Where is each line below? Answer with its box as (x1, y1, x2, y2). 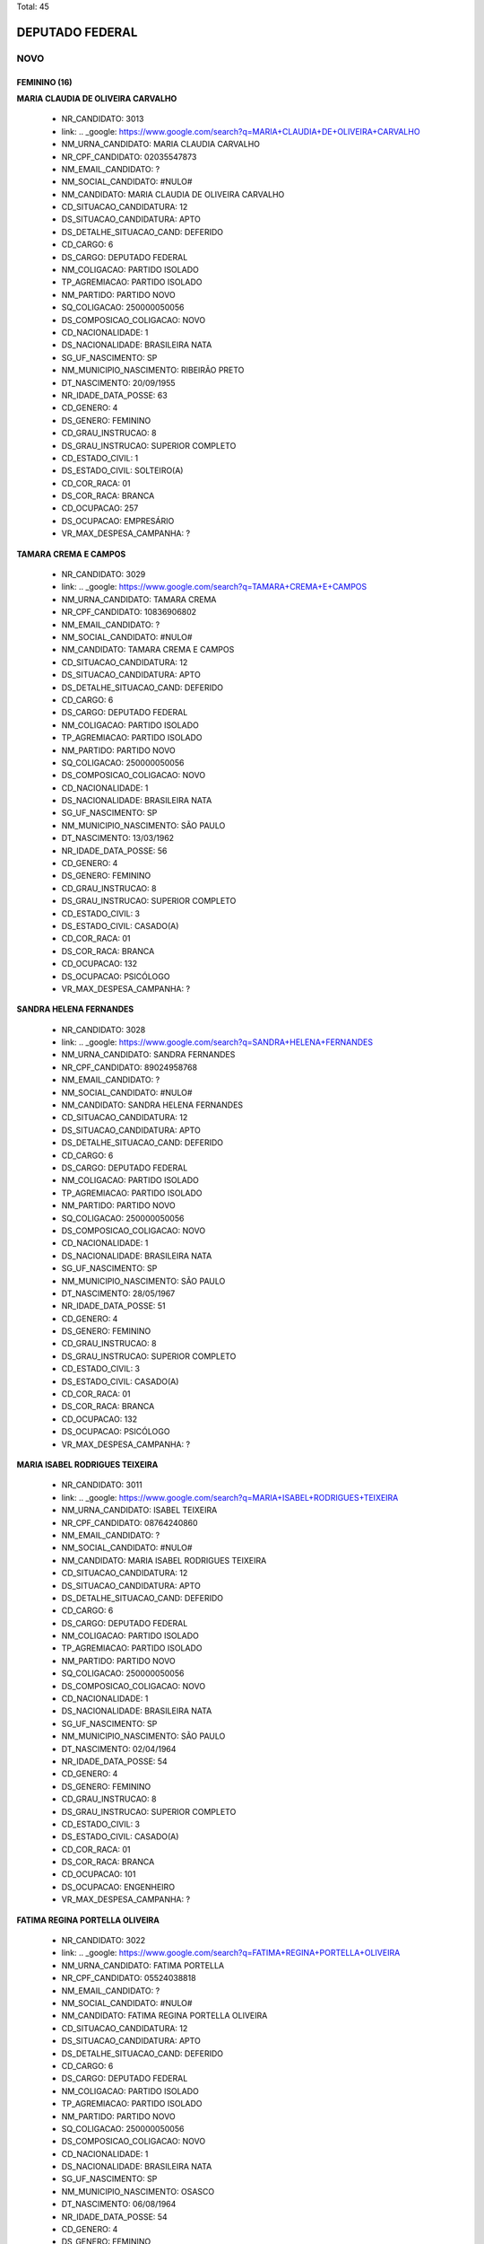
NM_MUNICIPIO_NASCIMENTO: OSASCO (61, 2186, 215, 2196)
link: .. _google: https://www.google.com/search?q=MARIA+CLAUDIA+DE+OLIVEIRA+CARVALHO (61, 126, 420, 136)
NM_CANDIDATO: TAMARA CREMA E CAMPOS (61, 644, 235, 655)
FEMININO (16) (16, 76, 73, 87)
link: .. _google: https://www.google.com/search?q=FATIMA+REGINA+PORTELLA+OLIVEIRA (61, 1948, 401, 1959)
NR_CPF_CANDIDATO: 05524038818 (61, 1973, 196, 1984)
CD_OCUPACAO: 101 (61, 1869, 136, 1880)
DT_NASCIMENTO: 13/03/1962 (61, 833, 175, 844)
